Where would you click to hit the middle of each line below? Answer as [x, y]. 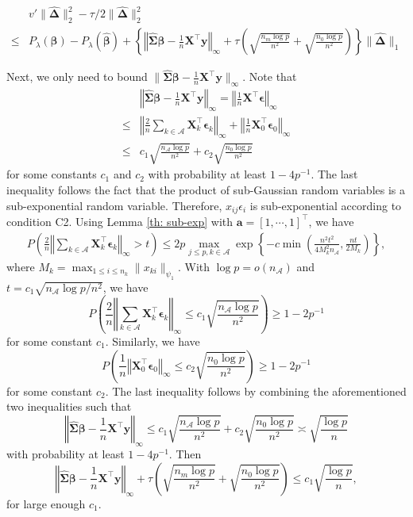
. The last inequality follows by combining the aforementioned [256, 391]
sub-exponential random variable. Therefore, [114, 205]
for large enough [46, 503]
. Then [185, 454]
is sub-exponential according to [326, 205]
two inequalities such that [69, 406]
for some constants [52, 174]
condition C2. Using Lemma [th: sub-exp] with [120, 221]
